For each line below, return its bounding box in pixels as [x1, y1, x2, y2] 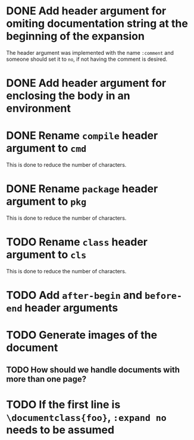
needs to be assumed [6, 423, 115, 436]
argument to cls [6, 248, 87, 261]
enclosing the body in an [6, 89, 131, 102]
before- [145, 291, 183, 302]
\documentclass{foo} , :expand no [6, 410, 167, 424]
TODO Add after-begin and [6, 289, 143, 302]
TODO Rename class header [6, 235, 148, 249]
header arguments [24, 301, 118, 315]
